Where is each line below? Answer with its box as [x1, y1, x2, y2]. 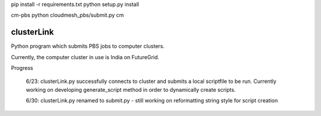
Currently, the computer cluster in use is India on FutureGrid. [11, 53, 160, 60]
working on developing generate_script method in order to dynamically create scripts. [26, 86, 236, 93]
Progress [11, 65, 33, 72]
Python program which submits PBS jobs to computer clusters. [11, 43, 165, 50]
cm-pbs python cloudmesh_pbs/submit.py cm [11, 12, 124, 19]
